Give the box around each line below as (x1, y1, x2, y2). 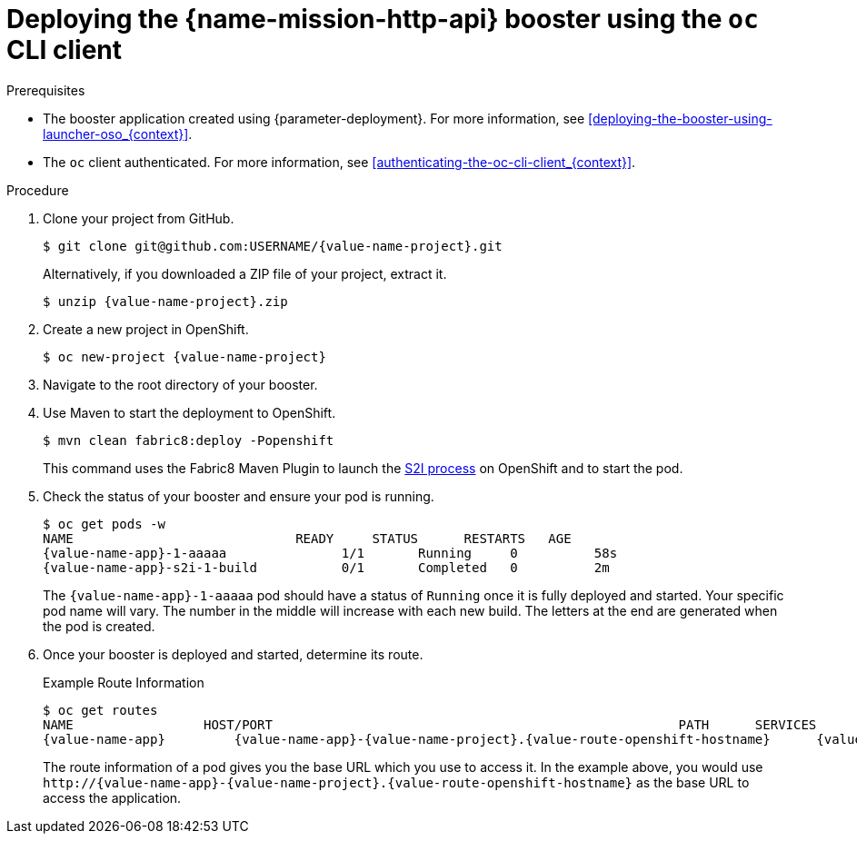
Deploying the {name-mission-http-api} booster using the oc (6, 4, 759, 35)
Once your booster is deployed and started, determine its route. (43, 646, 424, 662)
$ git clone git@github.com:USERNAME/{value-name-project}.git (43, 238, 503, 253)
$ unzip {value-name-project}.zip (43, 293, 288, 309)
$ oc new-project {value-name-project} (43, 349, 326, 364)
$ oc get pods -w (43, 516, 165, 531)
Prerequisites (6, 82, 85, 98)
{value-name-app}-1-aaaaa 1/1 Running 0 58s (43, 545, 618, 560)
